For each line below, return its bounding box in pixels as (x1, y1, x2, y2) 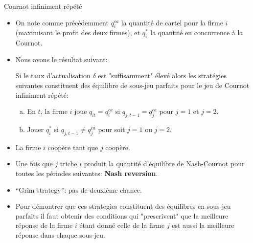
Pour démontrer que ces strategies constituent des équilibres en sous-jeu (15, 201, 231, 211)
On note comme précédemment (15, 17, 109, 27)
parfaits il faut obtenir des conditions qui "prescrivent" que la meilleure (15, 210, 229, 221)
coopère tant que (47, 142, 98, 152)
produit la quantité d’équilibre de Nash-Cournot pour (84, 158, 245, 169)
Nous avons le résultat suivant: (15, 54, 108, 64)
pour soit (98, 124, 125, 134)
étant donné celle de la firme (79, 220, 165, 230)
